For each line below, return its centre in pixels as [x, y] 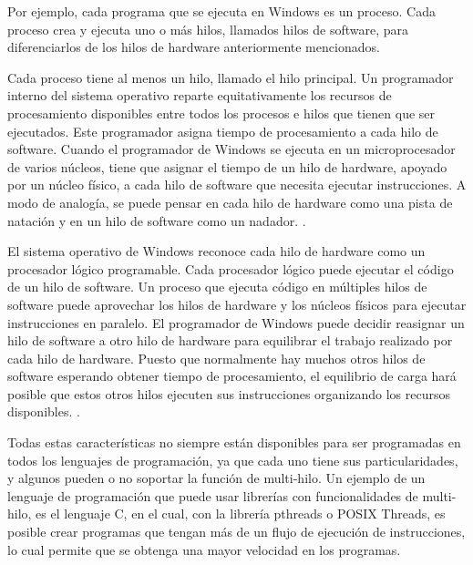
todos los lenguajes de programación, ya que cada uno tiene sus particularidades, [233, 460]
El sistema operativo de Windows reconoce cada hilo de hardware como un [216, 251]
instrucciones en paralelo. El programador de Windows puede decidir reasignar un [236, 322]
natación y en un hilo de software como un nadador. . [157, 220]
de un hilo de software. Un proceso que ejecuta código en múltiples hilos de [217, 287]
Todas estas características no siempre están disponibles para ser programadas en [234, 442]
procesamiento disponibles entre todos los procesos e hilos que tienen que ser [221, 113]
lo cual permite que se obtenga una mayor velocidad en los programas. [204, 549]
